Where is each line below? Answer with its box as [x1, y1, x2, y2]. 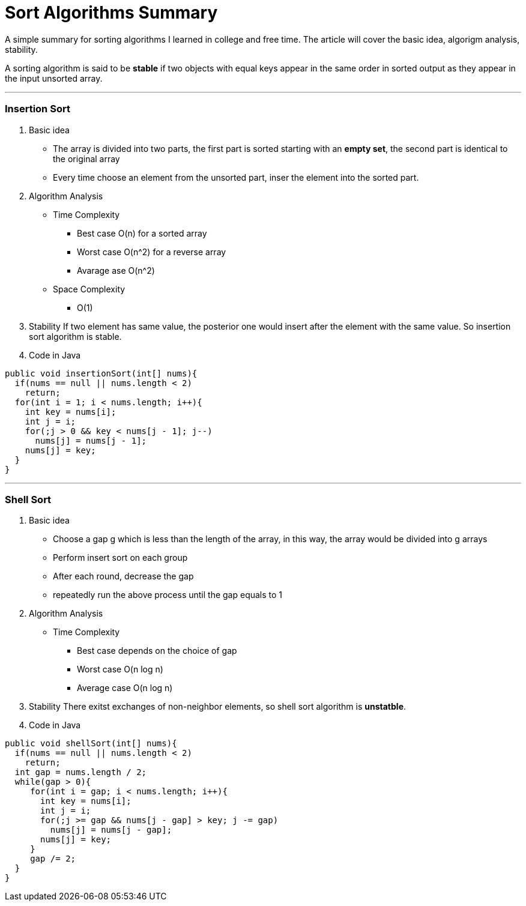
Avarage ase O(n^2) [77, 265, 155, 276]
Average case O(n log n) [77, 683, 173, 693]
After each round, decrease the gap [53, 571, 194, 582]
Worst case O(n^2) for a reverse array [77, 246, 226, 257]
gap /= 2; [30, 854, 76, 864]
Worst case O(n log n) [77, 664, 163, 675]
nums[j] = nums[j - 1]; [35, 435, 147, 445]
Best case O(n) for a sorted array [77, 228, 207, 238]
